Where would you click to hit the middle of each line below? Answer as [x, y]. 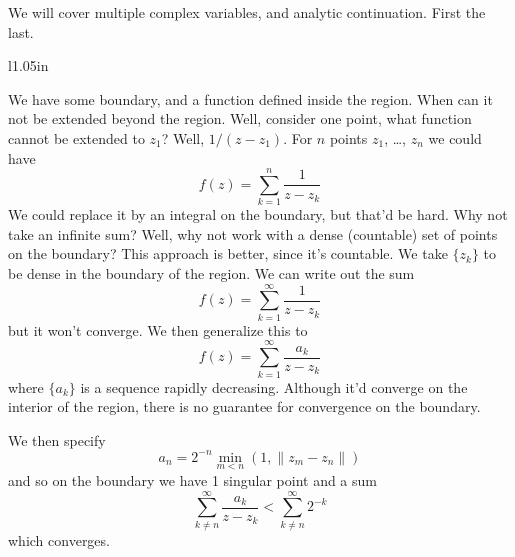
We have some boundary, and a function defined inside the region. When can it [250, 98]
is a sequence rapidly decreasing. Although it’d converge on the [274, 386]
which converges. [59, 539]
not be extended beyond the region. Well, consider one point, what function [240, 118]
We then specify [57, 439]
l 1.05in [28, 65]
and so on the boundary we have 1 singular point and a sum [192, 480]
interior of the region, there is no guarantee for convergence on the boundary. [244, 406]
